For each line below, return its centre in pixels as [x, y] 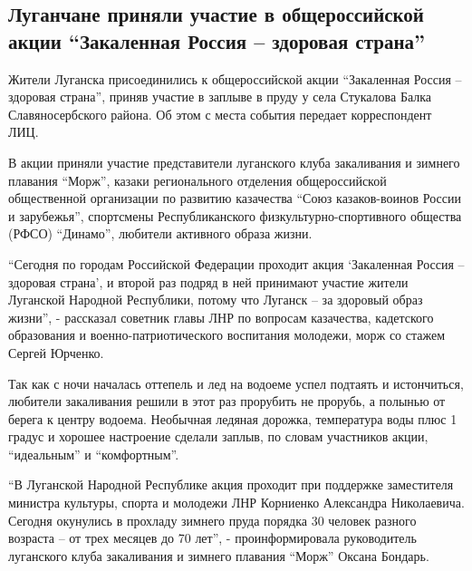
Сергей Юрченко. [56, 352]
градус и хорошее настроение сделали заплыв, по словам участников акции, [218, 436]
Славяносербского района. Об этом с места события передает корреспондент [220, 114]
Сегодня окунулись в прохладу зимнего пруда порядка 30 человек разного [212, 520]
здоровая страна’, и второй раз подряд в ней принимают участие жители [208, 281]
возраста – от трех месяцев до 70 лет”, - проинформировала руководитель [212, 538]
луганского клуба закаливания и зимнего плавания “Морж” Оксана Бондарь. [219, 555]
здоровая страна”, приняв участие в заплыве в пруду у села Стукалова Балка [220, 97]
